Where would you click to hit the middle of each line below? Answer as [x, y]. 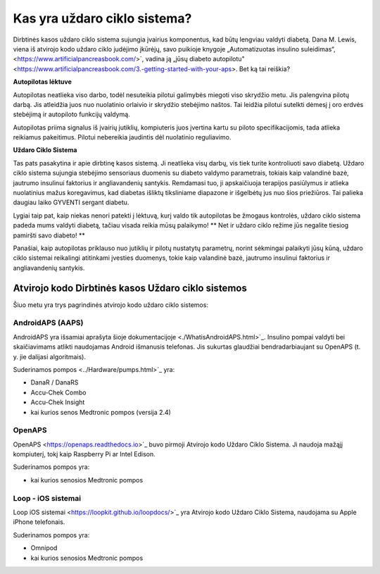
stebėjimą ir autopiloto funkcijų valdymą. [71, 114]
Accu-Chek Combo [58, 392]
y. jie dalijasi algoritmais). [49, 356]
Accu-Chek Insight [58, 402]
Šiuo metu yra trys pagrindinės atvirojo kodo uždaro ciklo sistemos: [111, 305]
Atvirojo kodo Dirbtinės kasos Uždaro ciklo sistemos [130, 288]
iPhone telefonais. [39, 522]
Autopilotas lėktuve [42, 82]
